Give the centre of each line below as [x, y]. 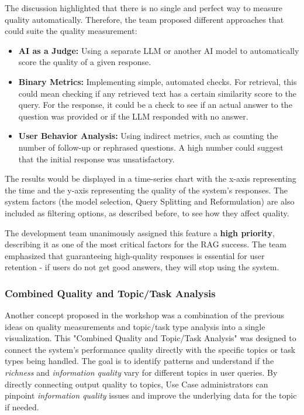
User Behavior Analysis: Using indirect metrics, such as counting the [148, 136]
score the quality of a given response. [85, 62]
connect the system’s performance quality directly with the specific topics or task [150, 349]
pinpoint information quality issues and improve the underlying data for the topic [151, 395]
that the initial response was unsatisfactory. [96, 159]
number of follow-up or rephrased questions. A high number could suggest [151, 147]
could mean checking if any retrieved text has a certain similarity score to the [158, 93]
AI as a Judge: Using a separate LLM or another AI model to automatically [159, 50]
